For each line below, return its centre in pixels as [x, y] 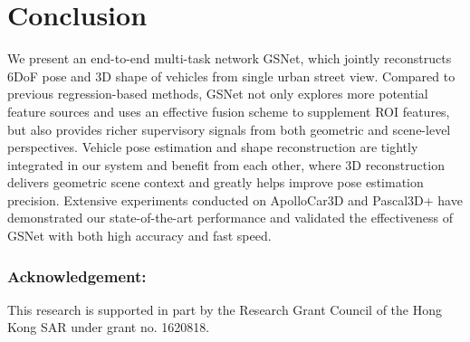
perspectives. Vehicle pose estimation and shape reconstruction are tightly [213, 147]
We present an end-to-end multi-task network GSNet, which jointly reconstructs [230, 58]
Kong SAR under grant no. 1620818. [109, 327]
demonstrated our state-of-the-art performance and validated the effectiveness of [230, 218]
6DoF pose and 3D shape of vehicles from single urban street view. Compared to [231, 76]
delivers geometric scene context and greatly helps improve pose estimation [216, 182]
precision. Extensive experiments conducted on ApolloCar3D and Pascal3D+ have [235, 199]
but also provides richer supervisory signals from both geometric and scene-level [229, 129]
